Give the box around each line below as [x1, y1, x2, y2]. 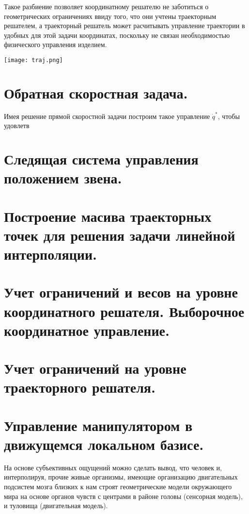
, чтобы [218, 111, 240, 121]
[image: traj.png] [4, 56, 63, 64]
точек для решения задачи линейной [4, 225, 235, 245]
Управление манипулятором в [4, 415, 193, 435]
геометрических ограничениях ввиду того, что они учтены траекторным [4, 11, 217, 21]
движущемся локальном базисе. [4, 434, 204, 454]
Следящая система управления [4, 149, 199, 169]
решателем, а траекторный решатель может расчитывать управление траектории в [4, 20, 245, 31]
